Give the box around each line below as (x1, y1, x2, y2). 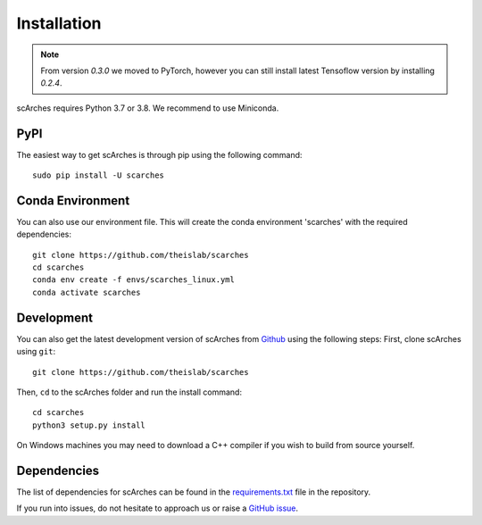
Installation (16, 13, 102, 33)
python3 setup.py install (32, 420, 146, 430)
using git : (16, 346, 56, 357)
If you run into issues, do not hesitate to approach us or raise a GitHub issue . (16, 503, 299, 513)
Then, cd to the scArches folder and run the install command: (16, 387, 243, 397)
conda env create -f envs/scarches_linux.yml (32, 275, 236, 285)
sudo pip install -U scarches (32, 171, 165, 180)
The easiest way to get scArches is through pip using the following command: (16, 149, 303, 160)
